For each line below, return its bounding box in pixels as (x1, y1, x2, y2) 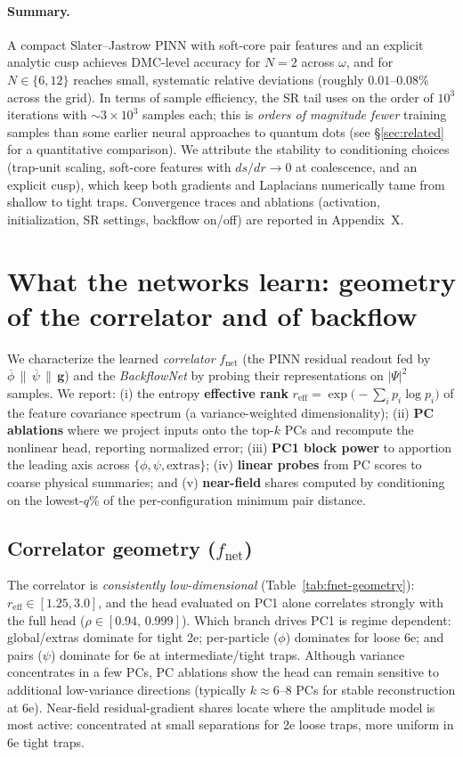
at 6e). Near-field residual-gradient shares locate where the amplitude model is (7, 697, 435, 716)
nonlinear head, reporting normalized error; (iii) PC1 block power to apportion (7, 437, 452, 456)
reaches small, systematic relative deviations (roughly (73, 69, 364, 88)
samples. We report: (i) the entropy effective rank (7, 383, 288, 402)
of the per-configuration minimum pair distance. (103, 490, 366, 509)
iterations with (7, 105, 87, 124)
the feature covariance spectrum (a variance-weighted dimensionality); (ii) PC (7, 403, 435, 421)
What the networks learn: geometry (7, 262, 456, 298)
